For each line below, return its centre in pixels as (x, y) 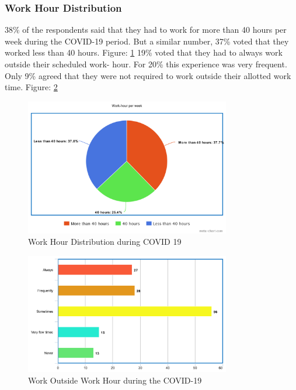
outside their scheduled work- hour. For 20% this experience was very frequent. (146, 64)
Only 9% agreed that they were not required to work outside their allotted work (148, 75)
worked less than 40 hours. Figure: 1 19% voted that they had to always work (144, 52)
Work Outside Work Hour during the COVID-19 (115, 380)
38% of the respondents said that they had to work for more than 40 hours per (146, 30)
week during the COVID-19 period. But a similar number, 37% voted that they (147, 41)
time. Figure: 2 (31, 87)
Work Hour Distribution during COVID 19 (105, 242)
